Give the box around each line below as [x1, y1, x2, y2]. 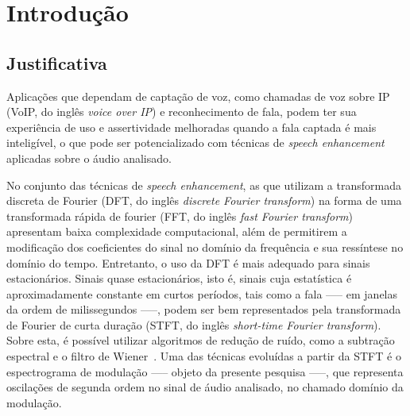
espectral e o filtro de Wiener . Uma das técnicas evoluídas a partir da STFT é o [6, 348, 401, 364]
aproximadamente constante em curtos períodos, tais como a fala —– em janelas [6, 285, 397, 302]
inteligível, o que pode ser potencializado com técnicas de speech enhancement [6, 134, 385, 151]
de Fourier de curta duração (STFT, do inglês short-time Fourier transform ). [6, 316, 381, 333]
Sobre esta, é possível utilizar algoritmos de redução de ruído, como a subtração [6, 332, 395, 349]
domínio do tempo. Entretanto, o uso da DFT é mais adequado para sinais [6, 254, 370, 271]
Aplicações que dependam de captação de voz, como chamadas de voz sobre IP [6, 87, 390, 104]
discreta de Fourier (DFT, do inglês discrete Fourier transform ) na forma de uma [6, 192, 402, 209]
